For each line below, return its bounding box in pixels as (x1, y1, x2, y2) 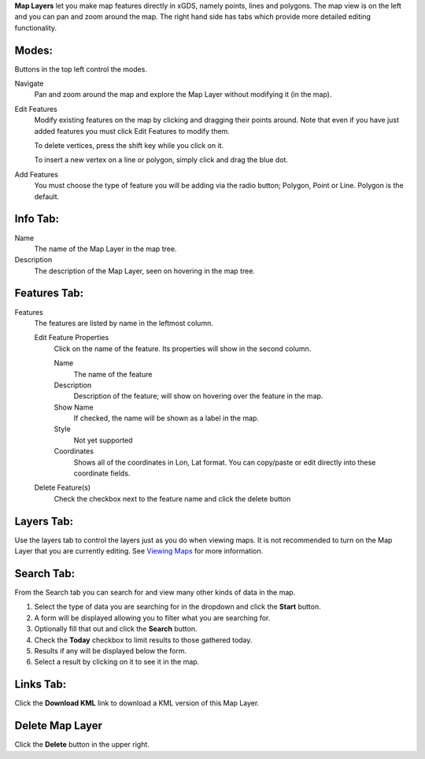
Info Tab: (14, 213, 59, 226)
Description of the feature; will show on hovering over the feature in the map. (73, 391, 323, 401)
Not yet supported (73, 435, 133, 445)
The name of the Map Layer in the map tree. (34, 244, 177, 254)
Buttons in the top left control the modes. (14, 64, 147, 74)
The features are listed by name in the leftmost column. (34, 318, 214, 328)
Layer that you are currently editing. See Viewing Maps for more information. (14, 546, 264, 556)
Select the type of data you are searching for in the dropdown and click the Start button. (34, 602, 322, 612)
